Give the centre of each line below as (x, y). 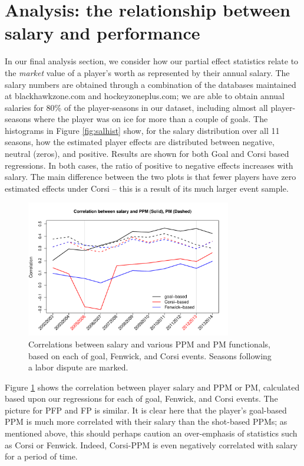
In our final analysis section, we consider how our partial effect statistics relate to (152, 61)
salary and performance (103, 33)
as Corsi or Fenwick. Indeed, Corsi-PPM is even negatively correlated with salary (151, 444)
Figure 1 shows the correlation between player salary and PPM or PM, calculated (152, 387)
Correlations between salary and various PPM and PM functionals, (149, 344)
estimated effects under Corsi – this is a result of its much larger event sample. (147, 188)
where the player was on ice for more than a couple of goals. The (151, 119)
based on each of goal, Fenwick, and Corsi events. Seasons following (150, 355)
